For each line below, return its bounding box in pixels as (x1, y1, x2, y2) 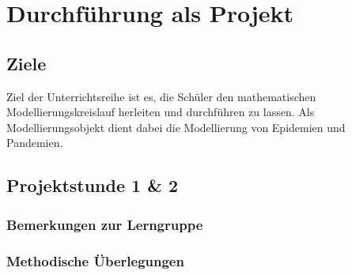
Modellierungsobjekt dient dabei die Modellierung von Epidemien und (6, 119, 346, 135)
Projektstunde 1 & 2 (6, 173, 179, 198)
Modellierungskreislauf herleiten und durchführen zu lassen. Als (6, 104, 315, 120)
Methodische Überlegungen (6, 251, 184, 270)
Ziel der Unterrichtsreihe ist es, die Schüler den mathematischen (6, 88, 316, 104)
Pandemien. (6, 134, 63, 151)
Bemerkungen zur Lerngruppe (6, 214, 203, 234)
